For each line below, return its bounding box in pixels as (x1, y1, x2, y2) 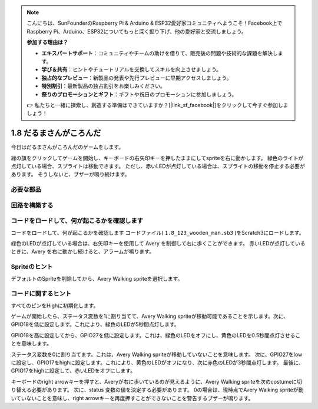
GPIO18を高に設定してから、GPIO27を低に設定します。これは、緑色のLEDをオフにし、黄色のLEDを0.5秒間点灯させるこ (11, 331, 301, 338)
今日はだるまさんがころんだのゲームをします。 (11, 144, 124, 151)
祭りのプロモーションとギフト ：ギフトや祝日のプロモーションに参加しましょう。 (41, 91, 237, 98)
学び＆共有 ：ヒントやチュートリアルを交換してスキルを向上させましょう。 (41, 66, 222, 73)
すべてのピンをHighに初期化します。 (11, 302, 99, 309)
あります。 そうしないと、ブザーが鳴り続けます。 (11, 171, 130, 178)
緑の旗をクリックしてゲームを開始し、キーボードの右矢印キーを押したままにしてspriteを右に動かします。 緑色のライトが (11, 154, 304, 161)
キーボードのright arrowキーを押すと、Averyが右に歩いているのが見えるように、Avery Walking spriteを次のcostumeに (11, 378, 297, 385)
